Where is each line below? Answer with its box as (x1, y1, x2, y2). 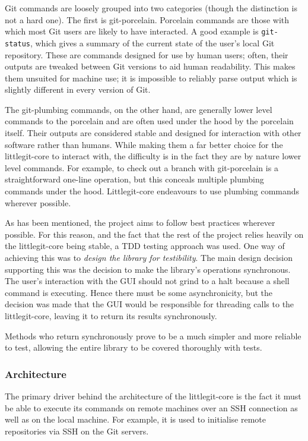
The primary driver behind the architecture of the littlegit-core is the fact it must (5, 389, 301, 402)
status (5, 39, 30, 48)
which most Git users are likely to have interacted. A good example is (5, 25, 259, 37)
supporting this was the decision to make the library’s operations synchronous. (5, 263, 291, 275)
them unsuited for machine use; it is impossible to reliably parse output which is (5, 71, 297, 84)
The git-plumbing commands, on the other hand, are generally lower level (5, 103, 272, 115)
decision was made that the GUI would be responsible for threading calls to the (5, 298, 294, 310)
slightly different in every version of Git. (5, 83, 151, 96)
